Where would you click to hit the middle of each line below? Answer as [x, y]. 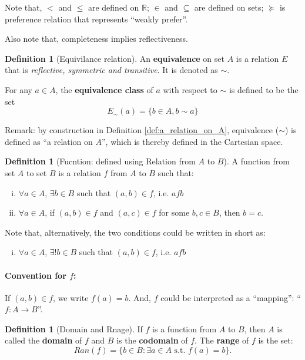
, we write [71, 297]
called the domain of [43, 340]
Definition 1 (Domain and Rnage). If [74, 328]
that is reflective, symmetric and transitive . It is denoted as [111, 70]
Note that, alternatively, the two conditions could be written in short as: [135, 232]
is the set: [276, 340]
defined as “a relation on [49, 141]
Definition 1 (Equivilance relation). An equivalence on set [115, 58]
